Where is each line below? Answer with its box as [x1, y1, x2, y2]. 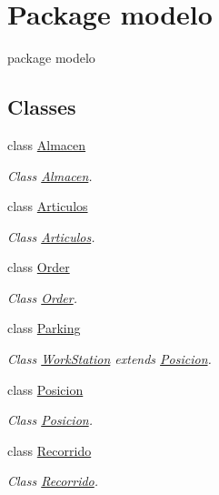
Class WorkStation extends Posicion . [7, 349, 212, 369]
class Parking [7, 318, 81, 338]
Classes [7, 93, 76, 121]
